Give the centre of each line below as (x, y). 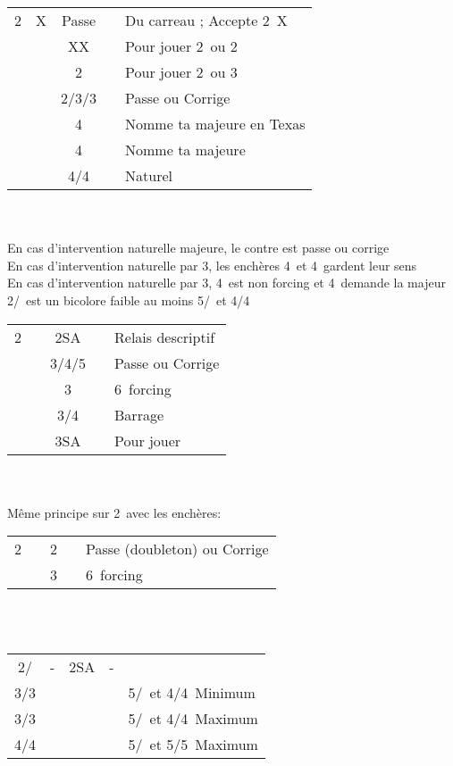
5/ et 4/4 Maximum (193, 718)
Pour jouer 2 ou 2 (181, 46)
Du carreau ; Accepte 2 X (206, 20)
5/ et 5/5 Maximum (193, 744)
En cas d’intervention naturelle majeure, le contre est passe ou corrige (198, 248)
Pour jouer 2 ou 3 (181, 72)
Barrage (139, 414)
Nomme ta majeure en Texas (215, 124)
